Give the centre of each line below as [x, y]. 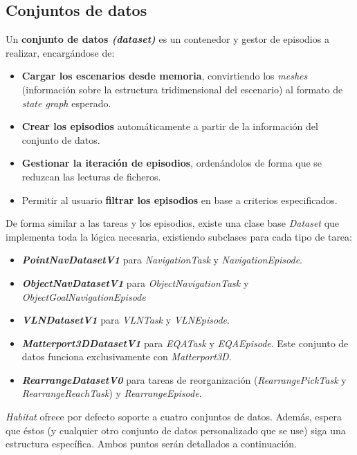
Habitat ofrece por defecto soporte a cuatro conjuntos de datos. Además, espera [174, 417]
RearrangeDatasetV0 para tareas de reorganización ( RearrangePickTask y [184, 379]
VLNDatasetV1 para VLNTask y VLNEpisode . [126, 320]
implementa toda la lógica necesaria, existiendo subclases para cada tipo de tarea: [179, 236]
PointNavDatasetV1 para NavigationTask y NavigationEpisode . [162, 260]
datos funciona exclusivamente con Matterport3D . [127, 356]
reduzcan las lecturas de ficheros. [91, 176]
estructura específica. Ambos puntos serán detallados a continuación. [151, 444]
